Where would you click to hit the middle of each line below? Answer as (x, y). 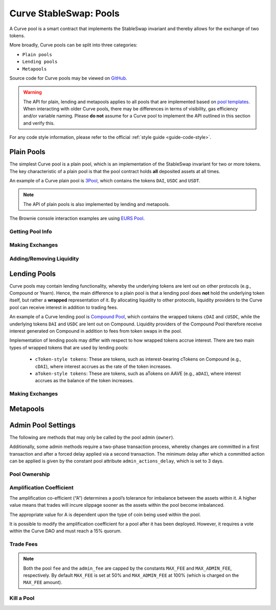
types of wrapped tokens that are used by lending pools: (69, 347)
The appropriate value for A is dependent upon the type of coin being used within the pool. (105, 514)
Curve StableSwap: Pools (64, 13)
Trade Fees (24, 544)
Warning (32, 92)
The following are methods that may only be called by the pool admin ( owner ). (92, 437)
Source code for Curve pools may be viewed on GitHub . (68, 78)
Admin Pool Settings (43, 425)
